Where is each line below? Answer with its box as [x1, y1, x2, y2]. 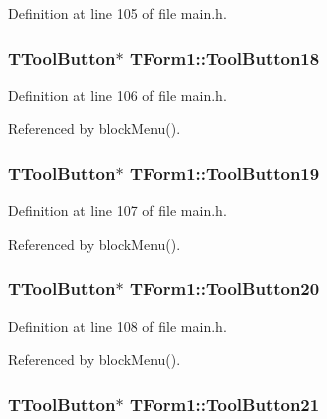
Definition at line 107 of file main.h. [8, 200, 227, 221]
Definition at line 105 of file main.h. [8, 3, 227, 23]
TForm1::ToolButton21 [129, 391, 320, 416]
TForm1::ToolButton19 [129, 160, 320, 185]
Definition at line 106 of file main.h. [8, 84, 227, 105]
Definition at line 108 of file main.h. [8, 315, 227, 336]
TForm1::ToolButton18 [129, 45, 320, 70]
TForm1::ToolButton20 [129, 276, 320, 301]
